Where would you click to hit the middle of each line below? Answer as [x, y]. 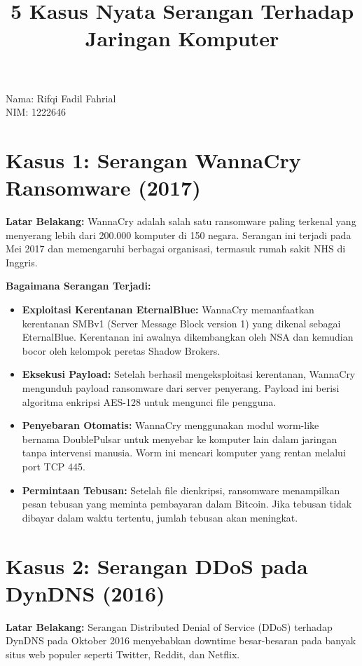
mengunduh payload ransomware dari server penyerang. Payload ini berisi [181, 388]
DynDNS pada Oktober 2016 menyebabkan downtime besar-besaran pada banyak [181, 640]
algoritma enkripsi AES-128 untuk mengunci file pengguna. [149, 401]
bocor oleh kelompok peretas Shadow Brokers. [121, 350]
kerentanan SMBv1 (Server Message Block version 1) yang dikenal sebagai [181, 323]
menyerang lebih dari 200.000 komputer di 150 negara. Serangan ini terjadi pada [179, 235]
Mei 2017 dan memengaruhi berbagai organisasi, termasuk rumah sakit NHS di [176, 249]
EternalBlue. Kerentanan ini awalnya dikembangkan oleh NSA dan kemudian [188, 337]
